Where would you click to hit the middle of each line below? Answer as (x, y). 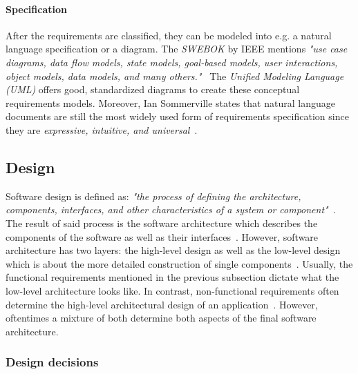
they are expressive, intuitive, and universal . (102, 129)
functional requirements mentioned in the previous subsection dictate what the (172, 277)
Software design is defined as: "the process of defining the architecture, (153, 196)
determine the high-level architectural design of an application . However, (162, 304)
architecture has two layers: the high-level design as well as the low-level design (173, 250)
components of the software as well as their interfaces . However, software (162, 236)
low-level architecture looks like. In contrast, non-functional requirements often (172, 290)
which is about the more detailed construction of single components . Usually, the (179, 263)
